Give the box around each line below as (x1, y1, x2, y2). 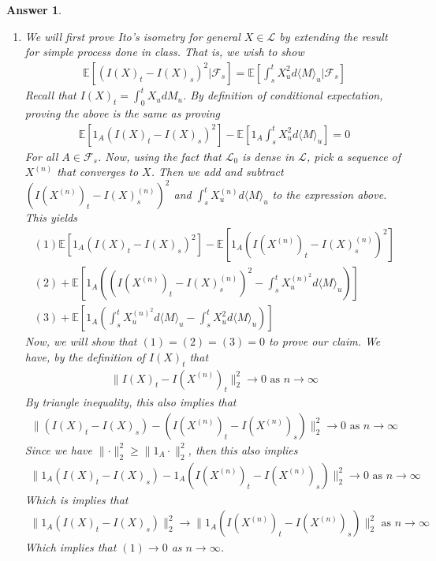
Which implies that (24, 539, 117, 555)
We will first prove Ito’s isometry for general (24, 28, 240, 44)
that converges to (57, 163, 139, 180)
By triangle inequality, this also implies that (24, 394, 237, 410)
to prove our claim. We (268, 333, 381, 350)
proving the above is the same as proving (24, 105, 221, 122)
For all (24, 148, 58, 164)
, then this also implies (188, 441, 298, 458)
